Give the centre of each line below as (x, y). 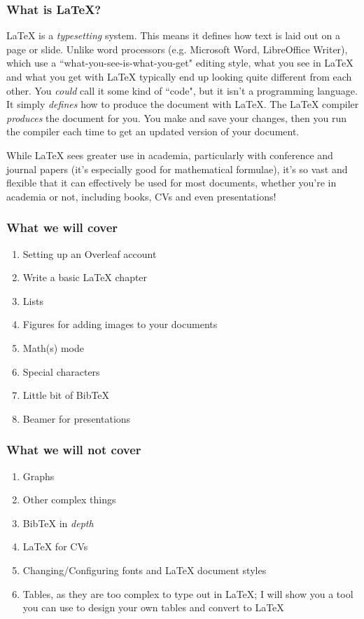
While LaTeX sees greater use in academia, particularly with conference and (170, 155)
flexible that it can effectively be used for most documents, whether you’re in (171, 183)
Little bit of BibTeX (66, 395)
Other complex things (69, 499)
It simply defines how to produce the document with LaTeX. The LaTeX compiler (183, 104)
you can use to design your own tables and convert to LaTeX (153, 607)
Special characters (61, 371)
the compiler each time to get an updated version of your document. (153, 131)
